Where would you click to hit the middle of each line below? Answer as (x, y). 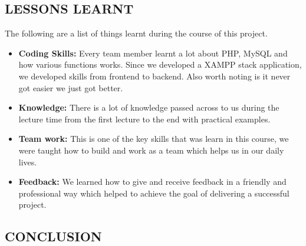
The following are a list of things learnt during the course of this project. (136, 33)
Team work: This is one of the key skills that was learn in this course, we (154, 139)
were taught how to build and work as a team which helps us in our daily (151, 150)
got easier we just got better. (71, 87)
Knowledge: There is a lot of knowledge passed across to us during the (149, 107)
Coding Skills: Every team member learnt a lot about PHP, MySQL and (153, 53)
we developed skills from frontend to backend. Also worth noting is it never (154, 76)
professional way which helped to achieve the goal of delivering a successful (154, 193)
